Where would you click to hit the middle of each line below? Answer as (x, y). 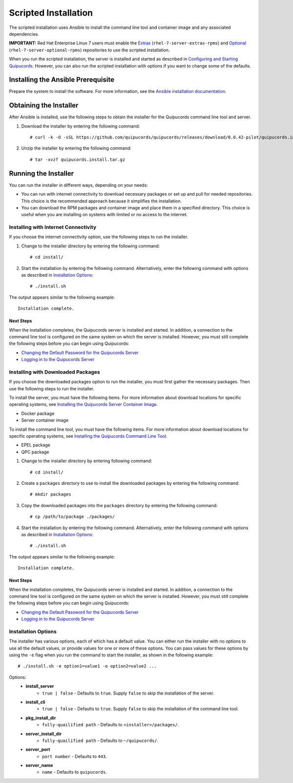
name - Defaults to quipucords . (74, 772)
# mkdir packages (51, 494)
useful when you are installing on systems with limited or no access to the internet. (105, 215)
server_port (38, 749)
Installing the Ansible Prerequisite (62, 80)
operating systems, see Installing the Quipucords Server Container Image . (84, 404)
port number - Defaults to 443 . (74, 756)
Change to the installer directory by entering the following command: (91, 246)
